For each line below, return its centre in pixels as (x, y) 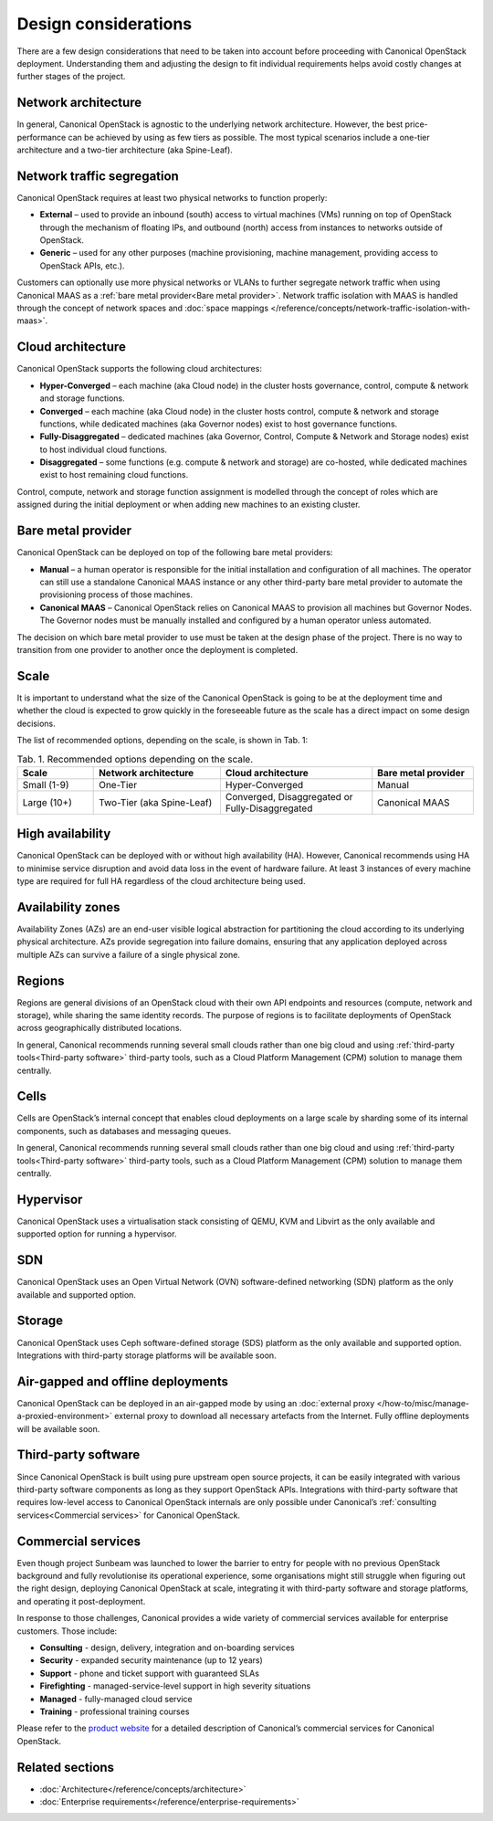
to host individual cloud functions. (104, 449)
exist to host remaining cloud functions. (114, 475)
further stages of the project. (71, 77)
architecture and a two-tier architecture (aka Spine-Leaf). (125, 150)
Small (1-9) (46, 784)
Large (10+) (47, 802)
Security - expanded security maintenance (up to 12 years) (152, 1660)
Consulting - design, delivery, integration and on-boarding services (168, 1647)
